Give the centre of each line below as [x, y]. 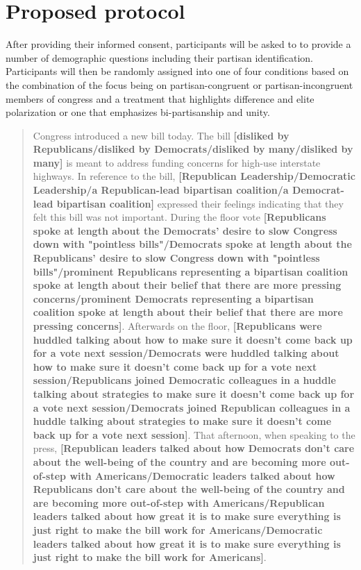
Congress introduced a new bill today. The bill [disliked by [161, 135]
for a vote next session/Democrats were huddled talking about [186, 353]
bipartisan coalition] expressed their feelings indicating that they [200, 203]
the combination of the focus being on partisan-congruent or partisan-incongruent [179, 84]
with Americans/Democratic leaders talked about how [202, 475]
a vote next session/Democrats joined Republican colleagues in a [192, 407]
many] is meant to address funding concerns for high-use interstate [177, 162]
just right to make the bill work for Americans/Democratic [178, 529]
